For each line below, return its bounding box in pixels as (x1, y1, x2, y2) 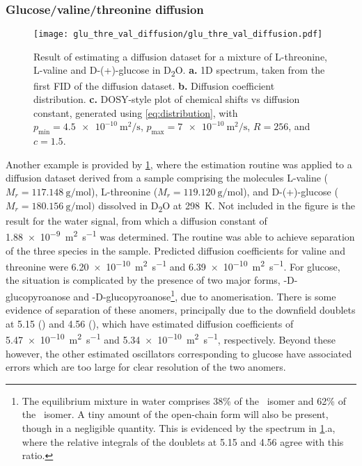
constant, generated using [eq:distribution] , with (33, 105, 238, 120)
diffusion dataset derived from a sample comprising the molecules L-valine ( (6, 170, 329, 185)
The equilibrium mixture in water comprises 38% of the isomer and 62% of (22, 393, 346, 408)
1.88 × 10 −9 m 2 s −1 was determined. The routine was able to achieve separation (6, 227, 355, 243)
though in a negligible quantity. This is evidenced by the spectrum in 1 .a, (22, 421, 336, 435)
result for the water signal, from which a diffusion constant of (6, 213, 267, 227)
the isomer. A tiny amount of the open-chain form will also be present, (22, 407, 329, 421)
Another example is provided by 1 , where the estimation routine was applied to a (6, 156, 352, 171)
